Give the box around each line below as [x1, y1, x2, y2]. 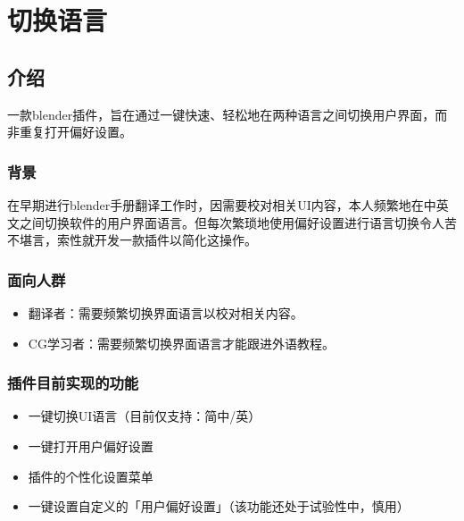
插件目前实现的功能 [7, 372, 139, 394]
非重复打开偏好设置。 [7, 122, 132, 141]
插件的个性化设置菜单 [28, 466, 153, 485]
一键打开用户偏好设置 [28, 436, 153, 455]
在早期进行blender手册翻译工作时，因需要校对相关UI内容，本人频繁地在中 [7, 195, 436, 214]
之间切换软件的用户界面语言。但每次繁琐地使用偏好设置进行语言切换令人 [19, 213, 444, 231]
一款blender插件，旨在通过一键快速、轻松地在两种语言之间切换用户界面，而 [7, 105, 448, 123]
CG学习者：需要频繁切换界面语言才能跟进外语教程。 [28, 333, 335, 352]
